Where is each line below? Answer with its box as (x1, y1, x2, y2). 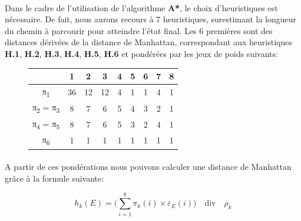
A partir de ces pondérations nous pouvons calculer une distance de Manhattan (5, 160, 292, 173)
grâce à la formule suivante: (5, 172, 104, 184)
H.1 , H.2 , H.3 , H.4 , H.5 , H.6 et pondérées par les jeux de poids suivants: (5, 47, 278, 59)
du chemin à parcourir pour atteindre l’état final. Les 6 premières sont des (5, 24, 273, 36)
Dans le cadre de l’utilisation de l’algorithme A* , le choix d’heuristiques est (5, 1, 278, 14)
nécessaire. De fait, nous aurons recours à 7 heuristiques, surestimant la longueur (5, 13, 297, 25)
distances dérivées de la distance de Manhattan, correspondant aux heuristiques (5, 36, 292, 48)
